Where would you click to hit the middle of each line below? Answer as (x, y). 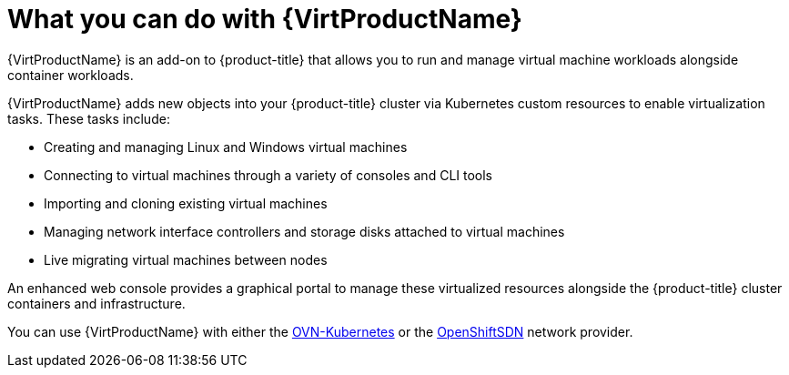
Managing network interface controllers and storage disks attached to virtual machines (304, 231)
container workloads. (71, 75)
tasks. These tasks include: (89, 118)
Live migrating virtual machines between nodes (186, 259)
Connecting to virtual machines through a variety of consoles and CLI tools (268, 175)
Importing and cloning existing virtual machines (186, 203)
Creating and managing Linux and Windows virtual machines (226, 147)
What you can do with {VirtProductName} (265, 19)
